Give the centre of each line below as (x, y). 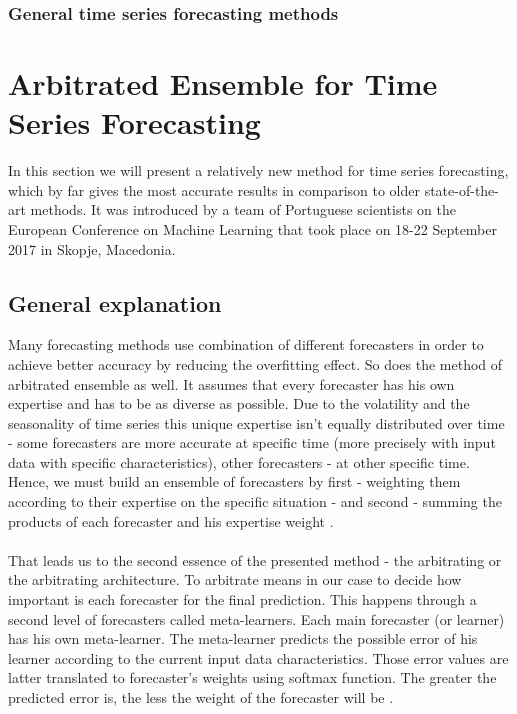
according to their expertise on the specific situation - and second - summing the (255, 501)
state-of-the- (461, 189)
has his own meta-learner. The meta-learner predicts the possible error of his (243, 638)
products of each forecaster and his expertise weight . (171, 520)
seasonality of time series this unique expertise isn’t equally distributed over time (256, 422)
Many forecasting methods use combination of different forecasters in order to (246, 344)
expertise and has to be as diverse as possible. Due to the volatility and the (239, 403)
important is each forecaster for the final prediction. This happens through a (242, 599)
